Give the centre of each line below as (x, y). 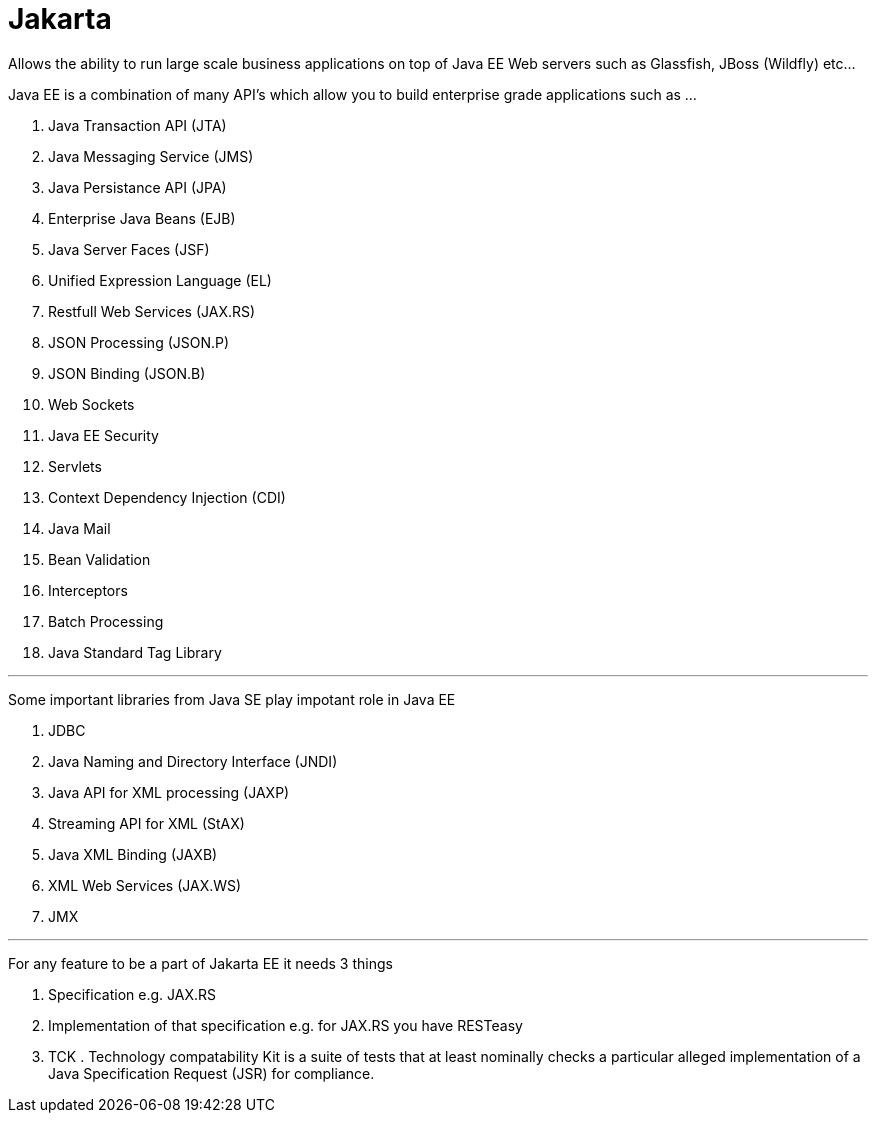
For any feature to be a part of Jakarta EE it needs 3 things (200, 963)
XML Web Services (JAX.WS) (145, 885)
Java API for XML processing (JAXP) (169, 792)
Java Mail (79, 528)
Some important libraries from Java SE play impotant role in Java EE (232, 699)
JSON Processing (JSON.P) (139, 342)
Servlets (75, 466)
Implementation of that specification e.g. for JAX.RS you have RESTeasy (285, 1025)
